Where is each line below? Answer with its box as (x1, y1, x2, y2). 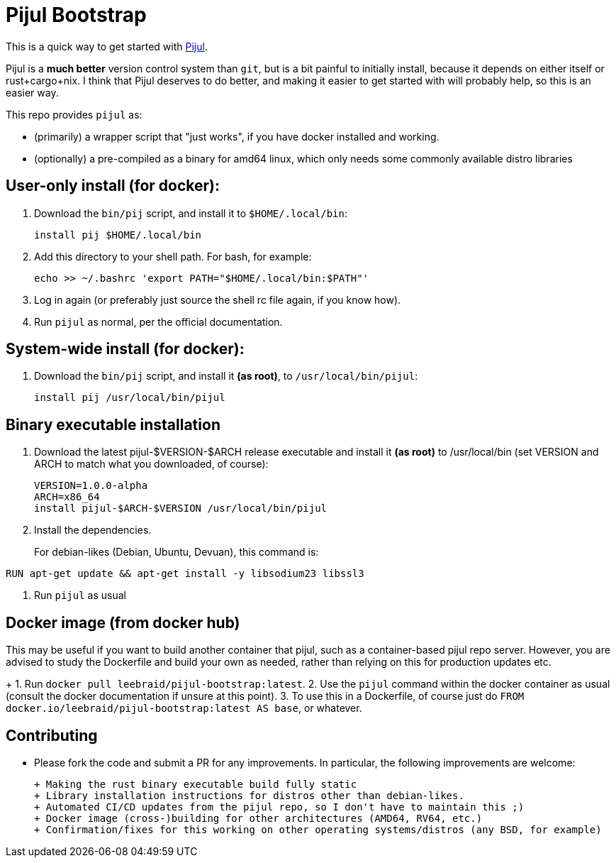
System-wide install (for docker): (6, 340, 245, 358)
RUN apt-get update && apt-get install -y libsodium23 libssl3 (6, 568, 364, 580)
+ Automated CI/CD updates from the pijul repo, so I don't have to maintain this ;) (34, 801, 525, 813)
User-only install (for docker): (6, 177, 220, 195)
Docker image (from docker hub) (6, 613, 240, 632)
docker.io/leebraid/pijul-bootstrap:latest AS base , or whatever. (6, 702, 362, 715)
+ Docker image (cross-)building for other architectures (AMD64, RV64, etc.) (34, 812, 483, 824)
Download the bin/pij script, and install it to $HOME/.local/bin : (34, 207, 348, 219)
